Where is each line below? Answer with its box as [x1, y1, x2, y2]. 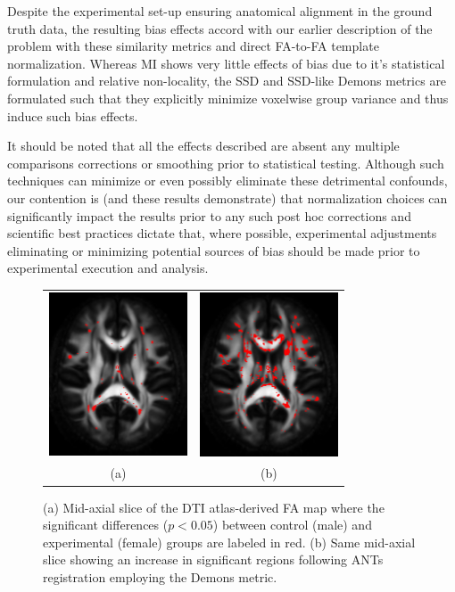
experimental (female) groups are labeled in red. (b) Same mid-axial [43, 532, 416, 551]
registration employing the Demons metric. [43, 567, 277, 586]
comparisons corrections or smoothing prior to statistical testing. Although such [7, 153, 444, 172]
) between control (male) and [212, 515, 372, 534]
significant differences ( [43, 515, 169, 534]
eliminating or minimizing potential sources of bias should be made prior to [7, 241, 420, 259]
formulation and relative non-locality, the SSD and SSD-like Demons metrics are [7, 71, 447, 90]
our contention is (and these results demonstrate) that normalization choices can [7, 188, 448, 207]
